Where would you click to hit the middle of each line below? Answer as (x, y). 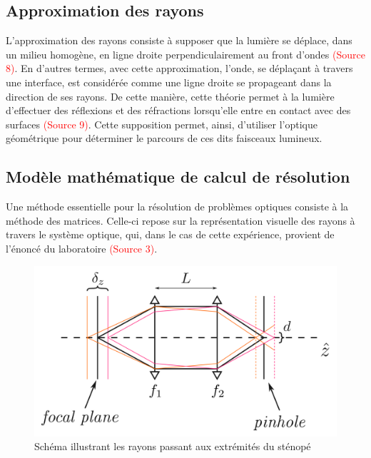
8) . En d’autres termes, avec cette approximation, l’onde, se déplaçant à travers (179, 68)
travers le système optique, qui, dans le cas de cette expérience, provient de (170, 234)
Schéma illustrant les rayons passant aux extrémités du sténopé (173, 446)
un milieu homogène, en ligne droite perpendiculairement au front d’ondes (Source (185, 54)
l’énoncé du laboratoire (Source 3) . (82, 248)
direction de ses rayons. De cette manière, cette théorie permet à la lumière (170, 96)
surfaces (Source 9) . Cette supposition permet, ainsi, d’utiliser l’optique (162, 124)
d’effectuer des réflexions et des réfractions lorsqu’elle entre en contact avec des (178, 110)
